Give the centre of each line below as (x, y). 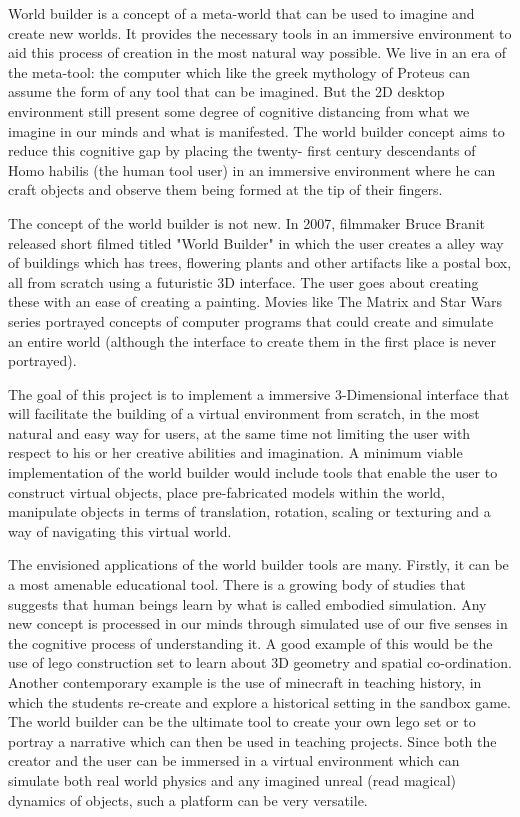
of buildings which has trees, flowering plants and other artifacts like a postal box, (260, 262)
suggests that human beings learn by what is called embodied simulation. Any (247, 603)
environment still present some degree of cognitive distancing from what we (239, 110)
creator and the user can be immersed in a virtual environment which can (234, 760)
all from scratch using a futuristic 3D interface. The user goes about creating (243, 281)
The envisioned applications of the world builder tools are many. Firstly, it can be (258, 564)
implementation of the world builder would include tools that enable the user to (253, 472)
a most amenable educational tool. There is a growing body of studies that (237, 584)
